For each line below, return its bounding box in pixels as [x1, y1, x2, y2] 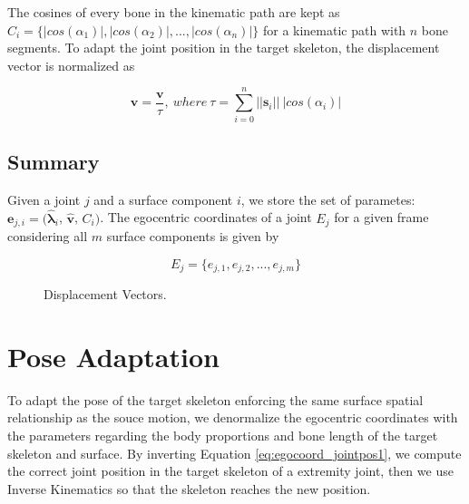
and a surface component [93, 189, 233, 208]
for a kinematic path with [262, 20, 406, 39]
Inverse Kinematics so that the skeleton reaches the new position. [7, 479, 371, 498]
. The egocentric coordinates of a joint [100, 208, 312, 227]
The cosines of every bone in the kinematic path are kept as [7, 3, 340, 21]
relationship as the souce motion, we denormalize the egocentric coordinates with [7, 408, 458, 427]
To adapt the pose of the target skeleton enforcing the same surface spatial [7, 390, 424, 409]
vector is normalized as [7, 55, 135, 74]
